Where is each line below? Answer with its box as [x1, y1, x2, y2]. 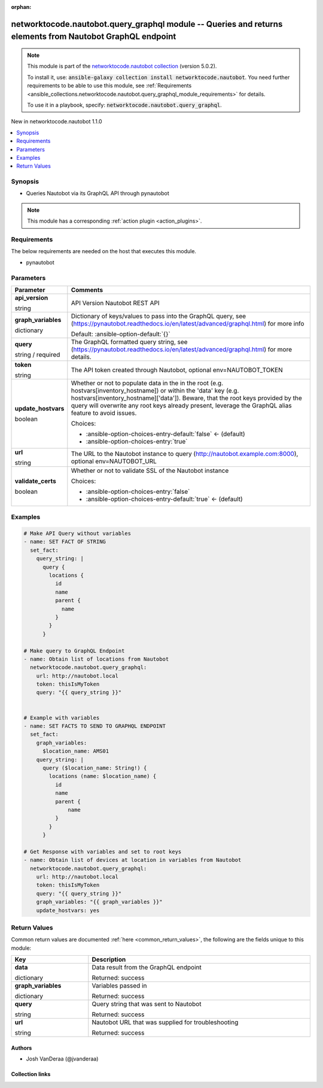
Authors [11, 1044, 32, 1051]
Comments [71, 285, 103, 294]
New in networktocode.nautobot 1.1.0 [11, 118, 102, 125]
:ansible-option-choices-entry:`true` [86, 437, 188, 445]
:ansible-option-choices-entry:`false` [86, 487, 190, 496]
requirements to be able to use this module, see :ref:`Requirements [27, 82, 192, 89]
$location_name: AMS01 [42, 748, 109, 755]
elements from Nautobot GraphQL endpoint [11, 32, 176, 42]
